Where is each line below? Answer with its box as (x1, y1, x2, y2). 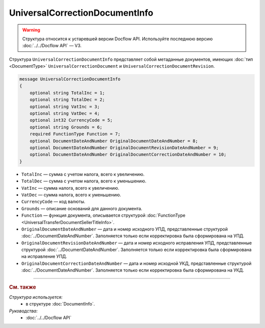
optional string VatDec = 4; (29, 111, 100, 116)
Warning (22, 27, 40, 33)
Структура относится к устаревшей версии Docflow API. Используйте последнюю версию (22, 36, 213, 42)
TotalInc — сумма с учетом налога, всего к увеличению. (21, 171, 145, 177)
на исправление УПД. (21, 253, 67, 259)
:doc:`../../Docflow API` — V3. (22, 43, 82, 49)
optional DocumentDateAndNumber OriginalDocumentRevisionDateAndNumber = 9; (29, 145, 219, 151)
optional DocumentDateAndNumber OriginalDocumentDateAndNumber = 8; (29, 138, 198, 144)
